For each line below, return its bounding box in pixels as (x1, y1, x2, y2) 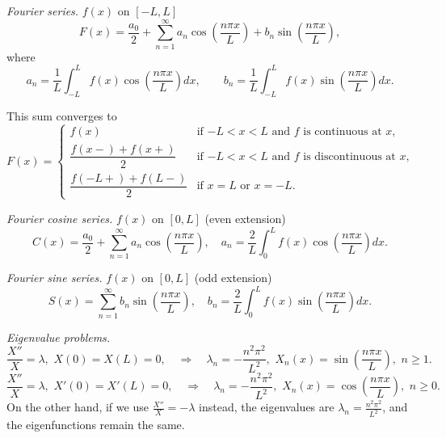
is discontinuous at (303, 150, 396, 162)
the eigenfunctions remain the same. (6, 416, 185, 433)
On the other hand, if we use (6, 398, 149, 415)
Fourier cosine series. (6, 209, 113, 226)
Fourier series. (6, 2, 79, 19)
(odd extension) (194, 269, 272, 286)
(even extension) (204, 209, 286, 226)
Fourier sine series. (6, 269, 103, 286)
